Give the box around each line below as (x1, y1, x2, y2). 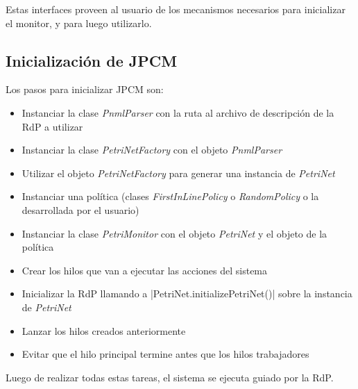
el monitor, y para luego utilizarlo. (6, 15, 152, 30)
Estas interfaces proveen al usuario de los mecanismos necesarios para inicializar (6, 2, 346, 16)
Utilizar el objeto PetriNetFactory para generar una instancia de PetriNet (22, 165, 335, 180)
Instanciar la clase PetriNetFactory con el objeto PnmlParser (22, 142, 282, 157)
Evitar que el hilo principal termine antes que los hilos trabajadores (22, 347, 309, 361)
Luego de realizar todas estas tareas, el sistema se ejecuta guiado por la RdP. (6, 370, 334, 384)
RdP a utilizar (22, 119, 83, 133)
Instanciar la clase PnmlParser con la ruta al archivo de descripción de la (22, 105, 334, 119)
